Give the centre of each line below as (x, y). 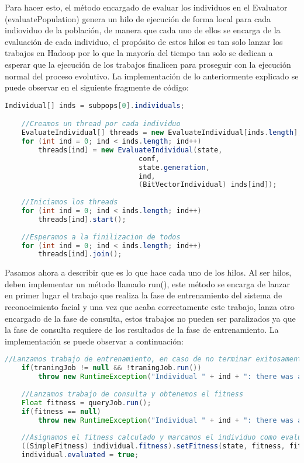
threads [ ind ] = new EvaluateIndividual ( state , (130, 150)
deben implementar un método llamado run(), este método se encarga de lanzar (147, 283)
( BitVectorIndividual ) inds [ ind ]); (208, 185)
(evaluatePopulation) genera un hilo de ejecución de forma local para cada (138, 18)
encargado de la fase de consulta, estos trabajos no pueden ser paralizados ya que (150, 318)
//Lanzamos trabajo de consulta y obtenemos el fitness (132, 394)
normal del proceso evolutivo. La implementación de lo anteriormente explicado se (152, 76)
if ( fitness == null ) (61, 411)
